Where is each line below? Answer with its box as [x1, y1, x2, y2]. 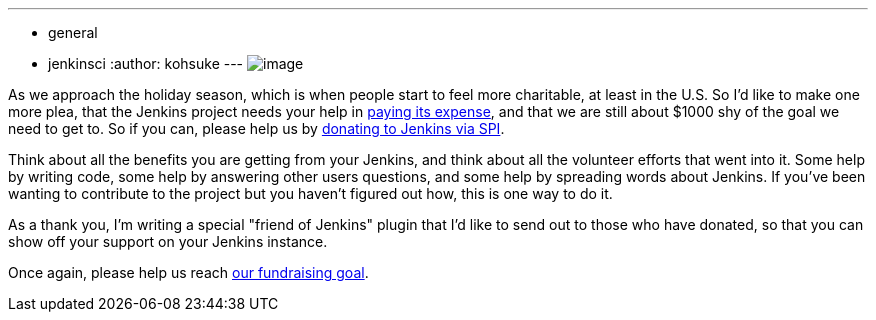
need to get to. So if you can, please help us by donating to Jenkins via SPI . [8, 120, 505, 137]
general [48, 24, 98, 41]
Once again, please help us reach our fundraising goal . [8, 264, 369, 281]
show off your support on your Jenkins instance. [8, 233, 328, 250]
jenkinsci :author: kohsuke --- [48, 55, 244, 72]
